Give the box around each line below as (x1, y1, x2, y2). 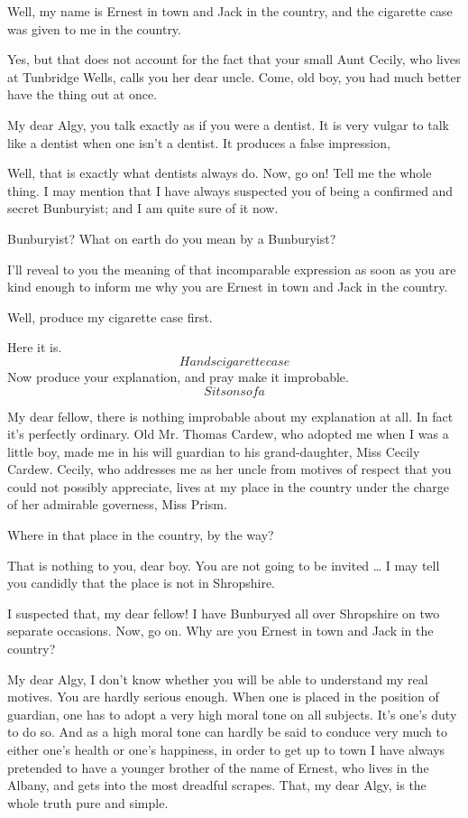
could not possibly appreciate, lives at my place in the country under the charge (7, 477, 449, 496)
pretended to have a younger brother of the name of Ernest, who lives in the (7, 758, 429, 776)
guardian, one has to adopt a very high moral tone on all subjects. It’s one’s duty (7, 704, 457, 723)
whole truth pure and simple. (7, 793, 169, 812)
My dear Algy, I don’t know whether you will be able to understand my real (7, 669, 428, 688)
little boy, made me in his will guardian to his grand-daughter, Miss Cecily (7, 442, 420, 460)
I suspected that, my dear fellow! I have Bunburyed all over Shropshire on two (7, 603, 440, 622)
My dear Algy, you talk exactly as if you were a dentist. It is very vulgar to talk (7, 115, 449, 134)
